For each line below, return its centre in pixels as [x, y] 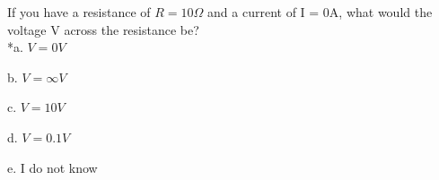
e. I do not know [53, 167]
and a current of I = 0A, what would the [320, 12]
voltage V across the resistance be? [103, 29]
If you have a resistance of [79, 12]
